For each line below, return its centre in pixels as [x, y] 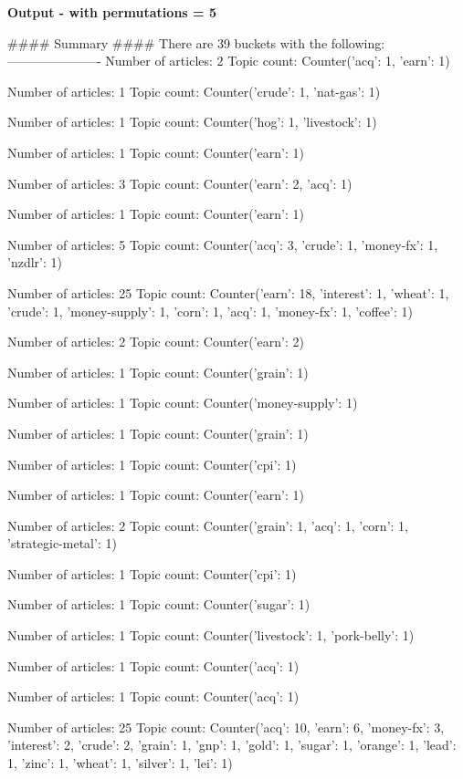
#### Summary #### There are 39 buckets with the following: [196, 42]
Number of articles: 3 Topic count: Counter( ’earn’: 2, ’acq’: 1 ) [180, 183]
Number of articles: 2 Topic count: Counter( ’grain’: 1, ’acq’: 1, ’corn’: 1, [208, 525]
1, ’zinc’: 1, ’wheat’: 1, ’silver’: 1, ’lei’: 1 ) [120, 763]
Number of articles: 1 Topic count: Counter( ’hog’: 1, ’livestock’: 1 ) [192, 122]
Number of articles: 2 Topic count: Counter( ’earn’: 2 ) [156, 342]
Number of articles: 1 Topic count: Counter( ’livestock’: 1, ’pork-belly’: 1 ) [211, 635]
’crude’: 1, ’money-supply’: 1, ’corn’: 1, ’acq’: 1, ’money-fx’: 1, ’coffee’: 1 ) [210, 311]
